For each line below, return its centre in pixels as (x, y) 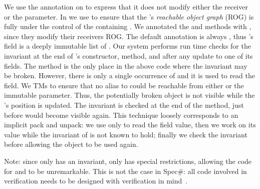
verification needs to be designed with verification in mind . (96, 181)
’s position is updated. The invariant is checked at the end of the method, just (124, 105)
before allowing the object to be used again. (71, 144)
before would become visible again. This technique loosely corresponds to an (121, 115)
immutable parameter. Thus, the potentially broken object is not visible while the (129, 95)
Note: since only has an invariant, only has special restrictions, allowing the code (128, 161)
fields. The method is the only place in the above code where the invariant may (126, 65)
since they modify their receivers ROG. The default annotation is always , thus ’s (129, 36)
